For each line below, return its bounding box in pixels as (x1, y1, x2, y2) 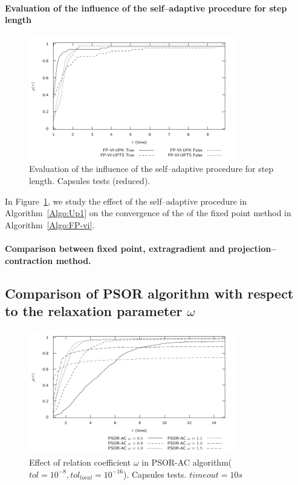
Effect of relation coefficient (29, 455, 131, 468)
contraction (5, 254, 53, 266)
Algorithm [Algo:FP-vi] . (5, 218, 95, 231)
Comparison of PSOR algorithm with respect (5, 283, 294, 302)
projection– (228, 242, 276, 255)
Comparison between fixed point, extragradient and (5, 242, 225, 255)
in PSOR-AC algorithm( (141, 455, 232, 468)
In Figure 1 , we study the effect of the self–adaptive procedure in (5, 194, 247, 207)
